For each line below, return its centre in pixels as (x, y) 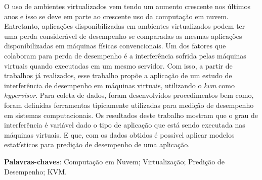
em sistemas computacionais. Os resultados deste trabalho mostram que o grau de (131, 115)
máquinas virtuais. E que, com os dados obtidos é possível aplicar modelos (119, 134)
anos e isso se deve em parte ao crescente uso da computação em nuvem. (116, 16)
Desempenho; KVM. (35, 171)
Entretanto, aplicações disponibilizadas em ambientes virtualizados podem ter (125, 26)
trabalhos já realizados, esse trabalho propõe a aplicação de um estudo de (118, 75)
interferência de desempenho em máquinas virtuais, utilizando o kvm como (119, 85)
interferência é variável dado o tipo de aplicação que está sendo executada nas (125, 125)
